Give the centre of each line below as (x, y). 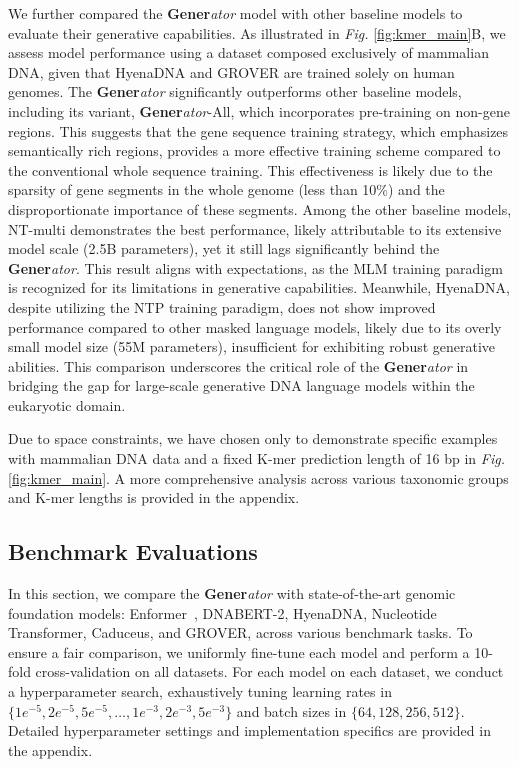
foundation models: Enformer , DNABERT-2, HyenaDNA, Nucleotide (222, 612)
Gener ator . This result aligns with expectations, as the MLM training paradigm (255, 267)
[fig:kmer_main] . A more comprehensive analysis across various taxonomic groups (258, 477)
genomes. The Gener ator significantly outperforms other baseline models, (235, 91)
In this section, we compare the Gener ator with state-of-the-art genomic (232, 593)
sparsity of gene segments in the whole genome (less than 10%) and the (226, 189)
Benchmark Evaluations (133, 551)
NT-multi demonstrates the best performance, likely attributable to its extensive (255, 228)
